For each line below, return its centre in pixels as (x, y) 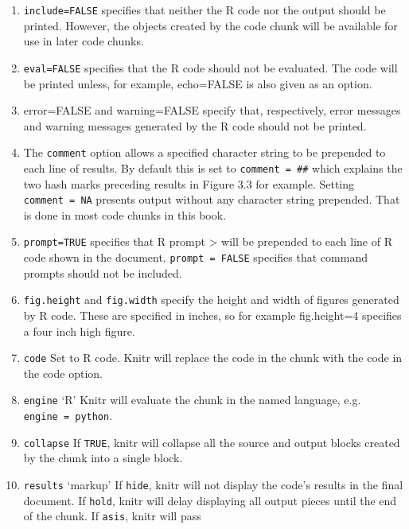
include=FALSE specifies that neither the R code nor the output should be (204, 10)
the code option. (63, 373)
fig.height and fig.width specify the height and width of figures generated (211, 300)
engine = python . (68, 416)
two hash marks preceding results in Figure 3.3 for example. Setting (189, 183)
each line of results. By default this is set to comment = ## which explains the (213, 167)
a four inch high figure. (79, 331)
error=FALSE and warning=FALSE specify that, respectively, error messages (212, 110)
